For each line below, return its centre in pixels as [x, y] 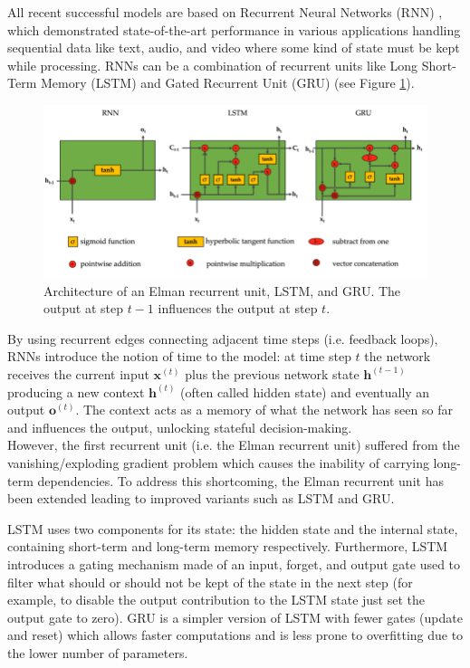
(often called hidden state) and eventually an [305, 391]
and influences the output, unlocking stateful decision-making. [180, 427]
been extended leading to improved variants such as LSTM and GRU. [201, 498]
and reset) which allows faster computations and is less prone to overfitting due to [235, 635]
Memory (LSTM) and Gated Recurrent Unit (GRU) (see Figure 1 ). [227, 83]
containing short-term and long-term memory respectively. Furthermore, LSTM [228, 546]
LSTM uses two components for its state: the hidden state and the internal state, [233, 528]
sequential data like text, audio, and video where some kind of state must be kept [234, 48]
